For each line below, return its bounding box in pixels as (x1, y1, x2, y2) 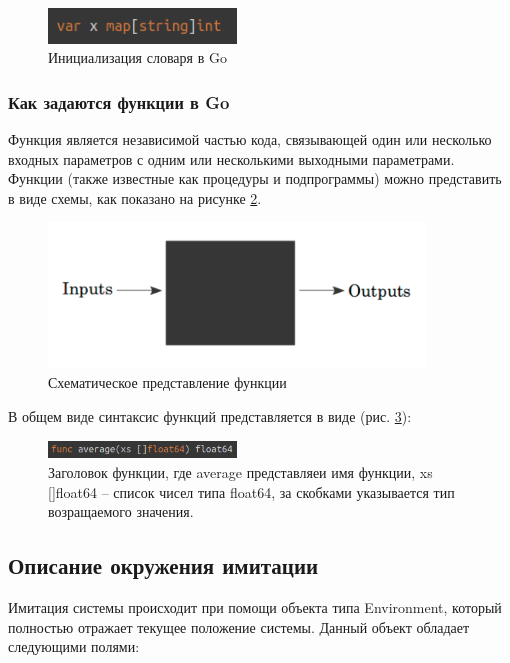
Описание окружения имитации (8, 550, 319, 581)
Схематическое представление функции (48, 372, 287, 393)
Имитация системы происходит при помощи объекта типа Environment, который (8, 596, 502, 617)
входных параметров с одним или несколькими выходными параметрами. (8, 148, 455, 169)
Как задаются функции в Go (8, 89, 230, 114)
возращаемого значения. (48, 501, 194, 522)
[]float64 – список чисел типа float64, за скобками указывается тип (48, 481, 455, 502)
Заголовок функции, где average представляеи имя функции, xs (48, 461, 433, 482)
